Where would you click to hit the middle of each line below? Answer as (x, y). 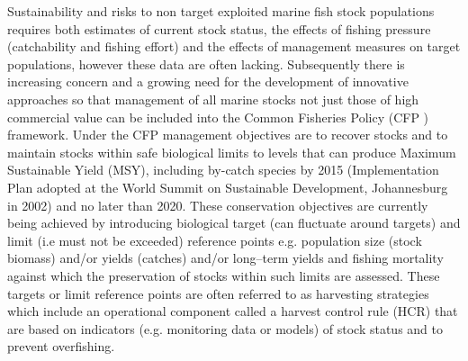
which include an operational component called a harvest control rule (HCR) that (233, 311)
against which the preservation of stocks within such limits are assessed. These (224, 275)
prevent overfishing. (61, 346)
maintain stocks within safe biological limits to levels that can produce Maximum (232, 152)
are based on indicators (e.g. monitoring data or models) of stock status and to (225, 328)
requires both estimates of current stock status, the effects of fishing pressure (219, 28)
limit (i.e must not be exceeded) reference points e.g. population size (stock (215, 240)
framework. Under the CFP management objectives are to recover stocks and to (228, 135)
